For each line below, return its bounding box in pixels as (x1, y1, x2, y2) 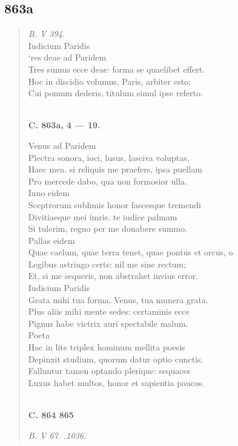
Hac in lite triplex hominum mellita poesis (28, 341, 185, 353)
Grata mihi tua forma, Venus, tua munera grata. (28, 293, 208, 306)
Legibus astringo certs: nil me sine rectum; (28, 257, 187, 270)
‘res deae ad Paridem (28, 51, 107, 64)
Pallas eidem (28, 234, 75, 246)
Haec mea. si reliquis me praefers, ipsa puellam (28, 163, 202, 175)
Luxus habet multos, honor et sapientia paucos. (28, 376, 205, 389)
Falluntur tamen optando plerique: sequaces (28, 364, 191, 377)
